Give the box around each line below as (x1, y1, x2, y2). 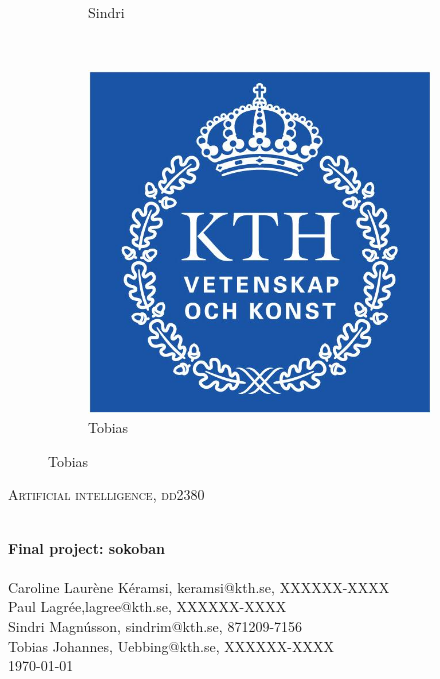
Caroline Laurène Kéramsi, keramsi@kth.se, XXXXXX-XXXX (8, 576, 390, 597)
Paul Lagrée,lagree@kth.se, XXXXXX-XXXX (8, 596, 287, 617)
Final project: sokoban (8, 537, 166, 558)
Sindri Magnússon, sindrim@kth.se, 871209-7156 (8, 615, 303, 636)
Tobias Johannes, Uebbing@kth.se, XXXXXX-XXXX (8, 635, 334, 656)
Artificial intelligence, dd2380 (8, 484, 205, 505)
